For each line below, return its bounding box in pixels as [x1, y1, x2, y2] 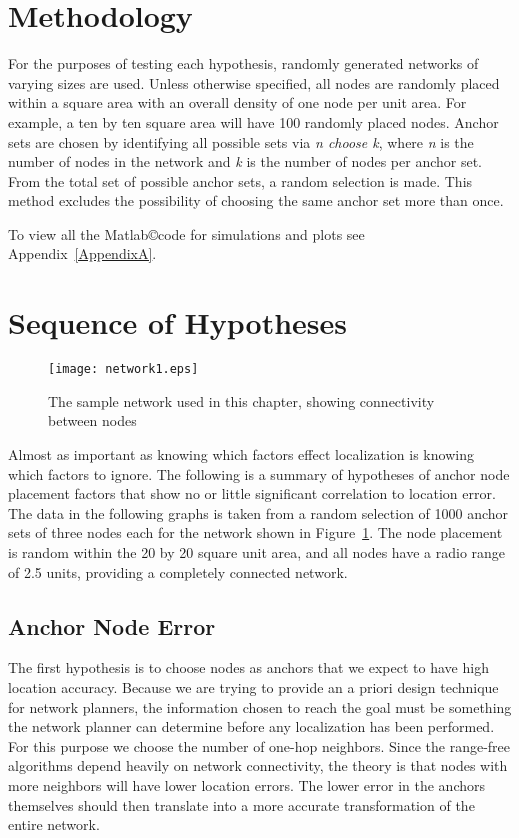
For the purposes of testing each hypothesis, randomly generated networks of [8, 53, 479, 74]
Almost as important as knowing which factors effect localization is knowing [8, 444, 474, 465]
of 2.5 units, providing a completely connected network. [8, 561, 348, 582]
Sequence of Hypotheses [8, 302, 348, 343]
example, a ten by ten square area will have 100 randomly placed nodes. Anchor [8, 111, 499, 132]
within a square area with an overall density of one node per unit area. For [8, 92, 467, 113]
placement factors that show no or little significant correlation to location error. [8, 483, 496, 504]
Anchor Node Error [8, 610, 216, 641]
